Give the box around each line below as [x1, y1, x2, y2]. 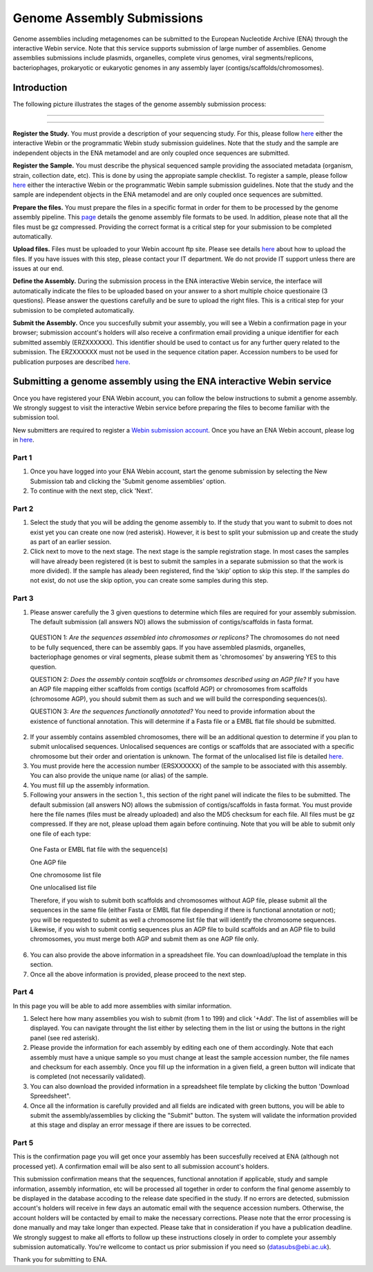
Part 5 [12, 1138, 34, 1148]
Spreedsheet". [30, 1092, 71, 1100]
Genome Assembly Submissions [12, 10, 204, 26]
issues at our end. [12, 264, 64, 273]
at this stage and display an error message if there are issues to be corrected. [30, 1121, 251, 1129]
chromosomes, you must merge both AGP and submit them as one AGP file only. [30, 935, 259, 943]
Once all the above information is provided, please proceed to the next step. [30, 970, 247, 979]
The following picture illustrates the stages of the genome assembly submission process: [12, 100, 267, 108]
